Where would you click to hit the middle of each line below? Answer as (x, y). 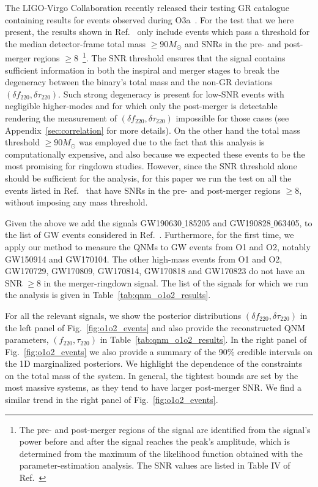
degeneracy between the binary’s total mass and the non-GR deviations (139, 82)
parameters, (27, 339)
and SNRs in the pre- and (233, 43)
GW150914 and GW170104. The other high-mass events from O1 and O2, (144, 259)
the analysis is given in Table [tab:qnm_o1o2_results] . (108, 295)
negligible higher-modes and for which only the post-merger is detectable (141, 106)
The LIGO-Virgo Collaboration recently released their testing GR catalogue (147, 7)
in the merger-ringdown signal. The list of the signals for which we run (176, 282)
